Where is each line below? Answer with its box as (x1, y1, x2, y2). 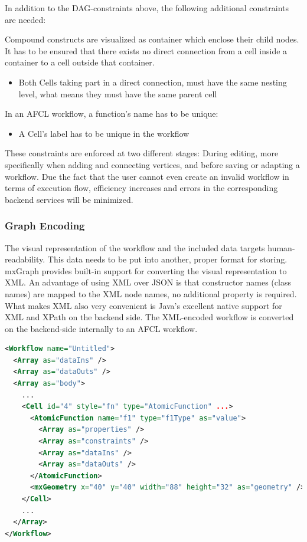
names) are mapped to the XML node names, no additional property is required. (5, 287, 297, 300)
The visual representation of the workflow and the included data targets (5, 241, 265, 254)
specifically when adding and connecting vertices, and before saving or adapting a (5, 158, 300, 170)
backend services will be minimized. (5, 193, 133, 205)
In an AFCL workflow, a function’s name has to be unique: (5, 107, 218, 120)
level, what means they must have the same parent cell (18, 87, 217, 100)
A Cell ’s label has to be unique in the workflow (18, 127, 190, 139)
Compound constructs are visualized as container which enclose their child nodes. (5, 33, 299, 45)
